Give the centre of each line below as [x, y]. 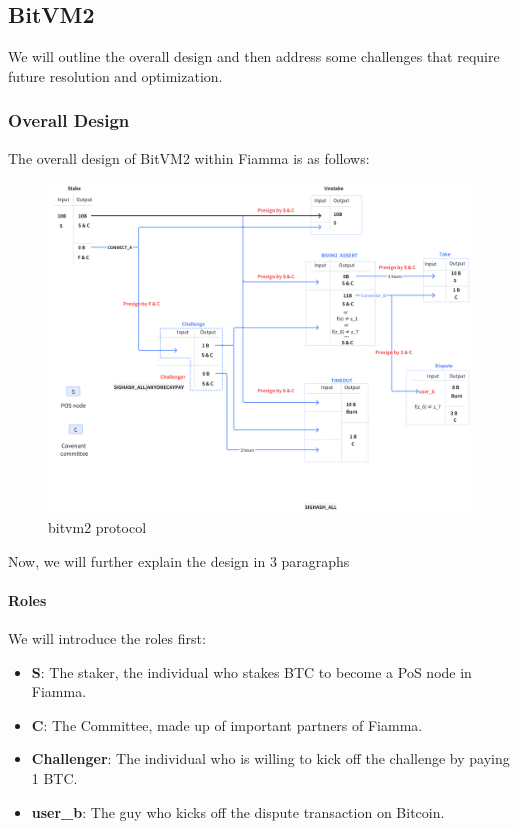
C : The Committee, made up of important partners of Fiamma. [227, 724]
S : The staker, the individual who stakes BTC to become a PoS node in [251, 671]
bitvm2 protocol [97, 527]
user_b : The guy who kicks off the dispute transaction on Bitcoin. [238, 811]
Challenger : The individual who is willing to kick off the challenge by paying [270, 758]
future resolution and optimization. [115, 75]
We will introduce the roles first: [107, 638]
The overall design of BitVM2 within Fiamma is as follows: [189, 157]
